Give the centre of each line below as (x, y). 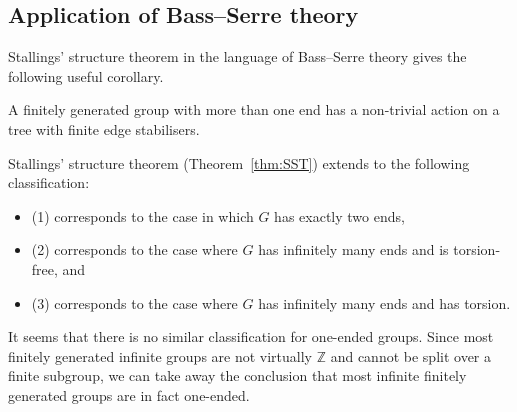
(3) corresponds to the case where (134, 302)
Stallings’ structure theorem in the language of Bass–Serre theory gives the (237, 56)
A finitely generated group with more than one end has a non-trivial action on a (254, 109)
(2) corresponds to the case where (134, 249)
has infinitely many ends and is (353, 249)
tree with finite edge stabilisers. (104, 128)
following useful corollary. (86, 75)
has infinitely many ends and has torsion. (384, 302)
